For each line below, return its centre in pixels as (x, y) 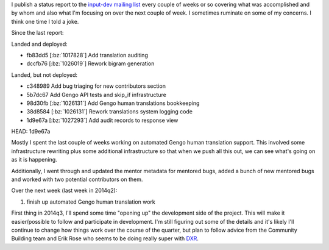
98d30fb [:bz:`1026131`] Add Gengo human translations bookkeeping (113, 103)
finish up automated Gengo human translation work (91, 202)
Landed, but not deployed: (44, 75)
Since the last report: (37, 33)
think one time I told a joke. (45, 21)
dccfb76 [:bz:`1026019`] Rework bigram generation (90, 63)
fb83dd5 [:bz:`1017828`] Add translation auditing (87, 55)
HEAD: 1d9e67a (31, 132)
